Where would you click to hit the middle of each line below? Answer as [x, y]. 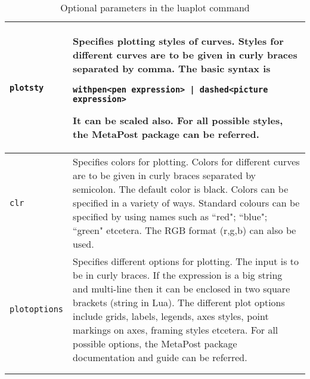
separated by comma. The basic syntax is [172, 68]
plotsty [27, 87]
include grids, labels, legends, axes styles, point [171, 316]
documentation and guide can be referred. [160, 357]
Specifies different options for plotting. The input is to [186, 261]
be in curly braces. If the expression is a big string [178, 275]
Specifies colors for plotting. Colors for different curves [186, 161]
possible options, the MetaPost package [155, 343]
